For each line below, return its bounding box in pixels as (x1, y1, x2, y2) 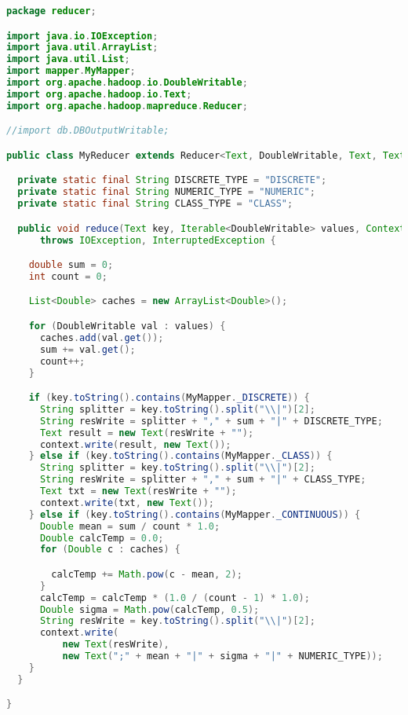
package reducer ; (6, 5, 97, 16)
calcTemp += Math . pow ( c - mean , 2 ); (51, 568, 242, 580)
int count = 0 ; (28, 270, 107, 282)
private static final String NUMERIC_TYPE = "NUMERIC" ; (17, 186, 315, 198)
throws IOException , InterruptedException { (39, 234, 276, 246)
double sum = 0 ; (28, 259, 114, 271)
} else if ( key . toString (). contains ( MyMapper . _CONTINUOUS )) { (28, 508, 361, 520)
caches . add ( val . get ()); (39, 332, 164, 343)
